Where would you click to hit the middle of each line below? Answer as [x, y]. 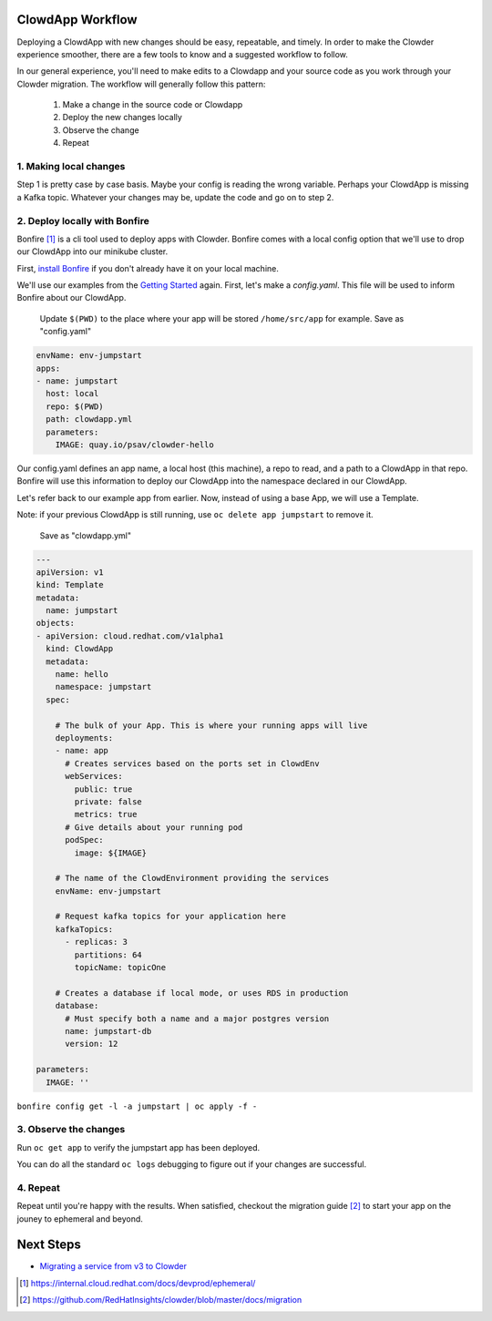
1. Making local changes [71, 167]
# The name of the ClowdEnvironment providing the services [192, 878]
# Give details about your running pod [154, 827]
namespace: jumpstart [103, 687]
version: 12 [92, 1044]
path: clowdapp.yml [89, 420]
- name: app [82, 751]
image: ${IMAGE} [111, 853]
